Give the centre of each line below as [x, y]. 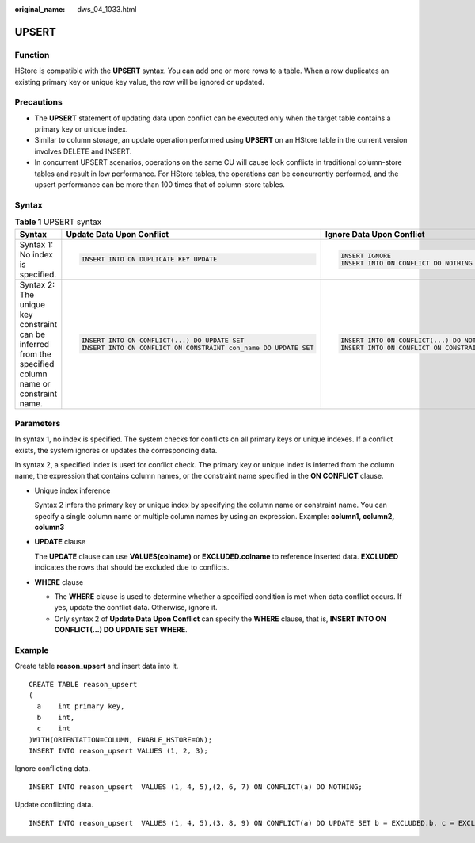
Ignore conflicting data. [53, 769]
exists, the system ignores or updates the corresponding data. [116, 450]
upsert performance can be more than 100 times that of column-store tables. [160, 185]
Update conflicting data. [54, 805]
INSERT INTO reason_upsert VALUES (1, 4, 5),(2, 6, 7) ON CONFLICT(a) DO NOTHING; [196, 787]
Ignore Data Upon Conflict [375, 234]
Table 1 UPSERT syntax [58, 222]
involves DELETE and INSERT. [83, 151]
